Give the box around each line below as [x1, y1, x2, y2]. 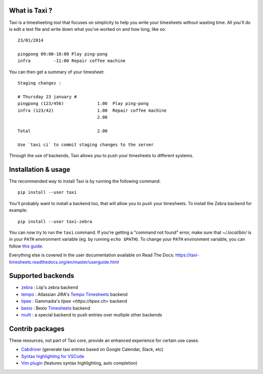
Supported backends [9, 271, 75, 280]
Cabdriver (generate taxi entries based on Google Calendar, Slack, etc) [21, 347, 164, 353]
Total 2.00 [18, 128, 108, 134]
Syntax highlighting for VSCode [21, 353, 85, 359]
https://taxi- [175, 252, 199, 258]
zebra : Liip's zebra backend [21, 285, 78, 291]
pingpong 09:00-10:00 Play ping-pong [18, 51, 108, 57]
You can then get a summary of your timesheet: [9, 69, 105, 75]
